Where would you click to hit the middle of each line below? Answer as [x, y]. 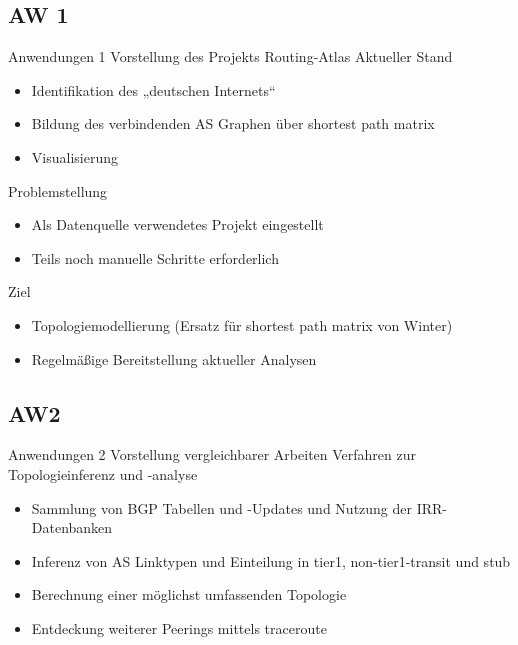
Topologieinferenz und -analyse [103, 473]
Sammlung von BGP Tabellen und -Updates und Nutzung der [222, 507]
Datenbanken [72, 527]
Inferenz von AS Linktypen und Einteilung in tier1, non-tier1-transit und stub [271, 560]
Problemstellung [58, 190]
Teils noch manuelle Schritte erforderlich [155, 257]
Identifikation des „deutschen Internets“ [153, 89]
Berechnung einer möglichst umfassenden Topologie [189, 594]
